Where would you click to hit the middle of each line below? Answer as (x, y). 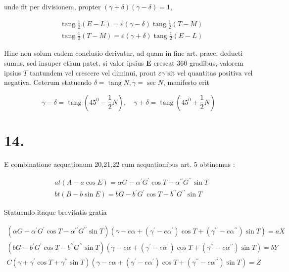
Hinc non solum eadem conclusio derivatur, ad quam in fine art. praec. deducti (123, 53)
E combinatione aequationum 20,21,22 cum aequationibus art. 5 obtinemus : (120, 164)
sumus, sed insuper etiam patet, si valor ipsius (74, 62)
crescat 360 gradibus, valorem (198, 62)
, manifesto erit (186, 82)
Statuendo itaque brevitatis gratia (55, 212)
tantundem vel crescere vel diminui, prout (93, 72)
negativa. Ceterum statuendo (48, 82)
